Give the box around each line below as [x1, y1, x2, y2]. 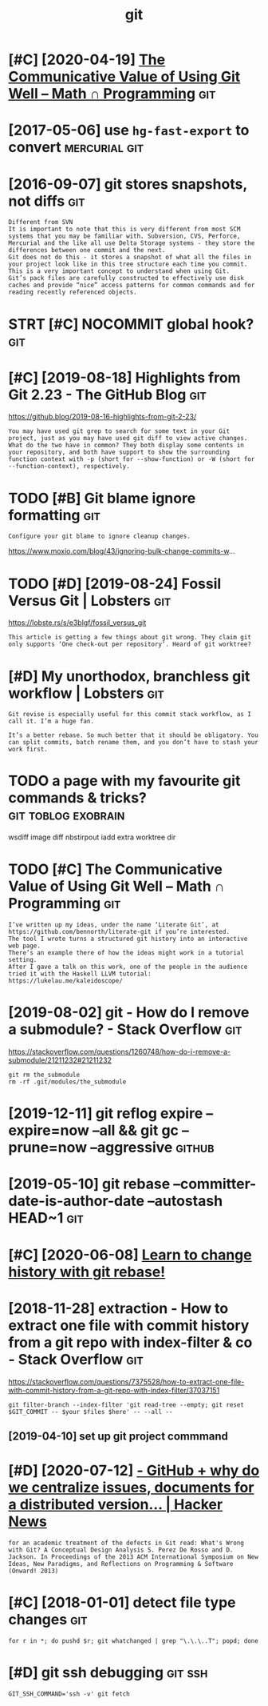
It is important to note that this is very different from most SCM [8, 226, 241, 234]
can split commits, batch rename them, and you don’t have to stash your [8, 739, 259, 747]
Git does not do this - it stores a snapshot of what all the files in [8, 254, 251, 262]
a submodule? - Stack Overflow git [8, 1020, 242, 1039]
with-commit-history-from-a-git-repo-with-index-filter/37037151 [8, 1385, 220, 1395]
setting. [8, 956, 37, 964]
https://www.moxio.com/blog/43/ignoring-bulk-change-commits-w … [8, 547, 235, 556]
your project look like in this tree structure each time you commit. [8, 260, 248, 269]
